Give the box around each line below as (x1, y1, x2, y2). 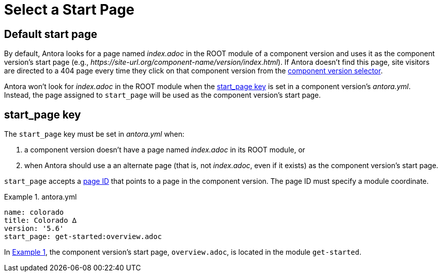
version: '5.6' (4, 224, 64, 233)
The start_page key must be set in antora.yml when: (4, 130, 185, 139)
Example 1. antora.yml (4, 192, 77, 202)
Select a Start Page (4, 1, 135, 18)
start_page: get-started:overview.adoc (4, 232, 162, 241)
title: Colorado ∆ (4, 216, 77, 225)
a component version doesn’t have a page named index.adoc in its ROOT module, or (24, 145, 305, 154)
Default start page (4, 27, 98, 41)
